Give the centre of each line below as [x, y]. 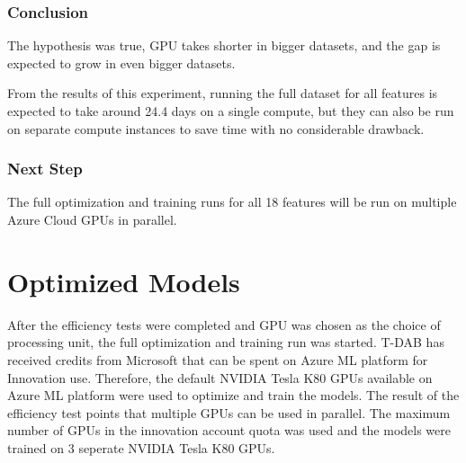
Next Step [45, 169]
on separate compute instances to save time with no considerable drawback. [216, 128]
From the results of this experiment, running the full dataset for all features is [223, 93]
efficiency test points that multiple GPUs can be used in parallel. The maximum [229, 412]
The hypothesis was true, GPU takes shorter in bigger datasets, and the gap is [224, 45]
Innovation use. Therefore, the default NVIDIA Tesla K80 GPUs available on [220, 377]
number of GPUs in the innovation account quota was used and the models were [229, 430]
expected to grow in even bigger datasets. [121, 62]
